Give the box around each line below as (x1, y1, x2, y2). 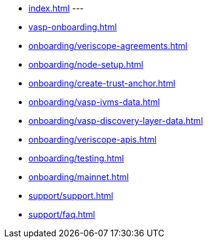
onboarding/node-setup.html (28, 59, 143, 70)
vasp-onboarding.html (28, 22, 117, 32)
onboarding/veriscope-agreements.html (28, 40, 187, 51)
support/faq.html (28, 209, 96, 219)
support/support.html (28, 190, 114, 201)
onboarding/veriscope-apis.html (28, 134, 157, 144)
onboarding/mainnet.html (28, 172, 129, 182)
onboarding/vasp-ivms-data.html (28, 97, 160, 107)
